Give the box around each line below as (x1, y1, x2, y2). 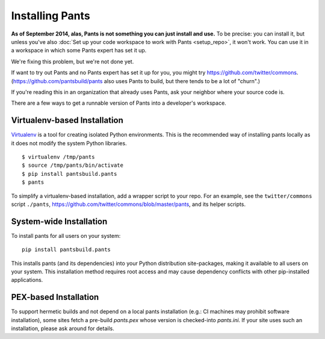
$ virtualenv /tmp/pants (22, 154, 95, 160)
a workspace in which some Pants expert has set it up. (11, 47, 147, 54)
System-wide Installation (11, 216, 108, 226)
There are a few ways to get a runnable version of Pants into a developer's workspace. (11, 99, 227, 107)
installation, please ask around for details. (11, 325, 114, 332)
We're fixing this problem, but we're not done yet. (11, 58, 134, 65)
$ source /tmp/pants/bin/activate (22, 162, 123, 169)
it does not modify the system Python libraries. (11, 139, 127, 147)
